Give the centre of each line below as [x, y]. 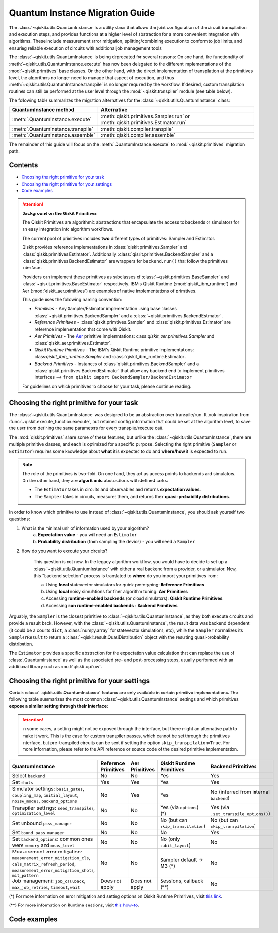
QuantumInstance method [43, 109]
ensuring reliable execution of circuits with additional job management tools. [86, 48]
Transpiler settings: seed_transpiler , [54, 808]
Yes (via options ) [179, 807]
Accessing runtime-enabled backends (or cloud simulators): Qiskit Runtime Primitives [134, 598]
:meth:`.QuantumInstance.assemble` [54, 135]
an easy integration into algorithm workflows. [68, 229]
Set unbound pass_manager [42, 823]
